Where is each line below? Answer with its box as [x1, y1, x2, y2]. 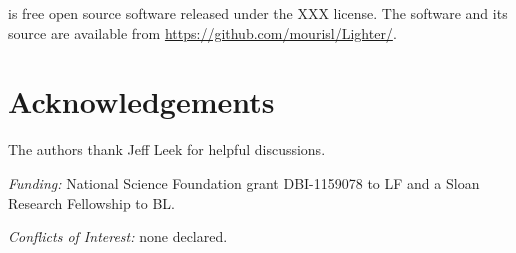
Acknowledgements [8, 81, 275, 122]
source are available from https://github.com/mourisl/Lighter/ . [8, 22, 397, 43]
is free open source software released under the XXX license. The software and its [8, 3, 508, 23]
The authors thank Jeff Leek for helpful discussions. [8, 139, 326, 160]
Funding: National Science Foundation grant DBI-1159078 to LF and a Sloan [8, 172, 480, 193]
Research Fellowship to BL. [8, 192, 176, 213]
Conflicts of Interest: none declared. [8, 226, 228, 247]
